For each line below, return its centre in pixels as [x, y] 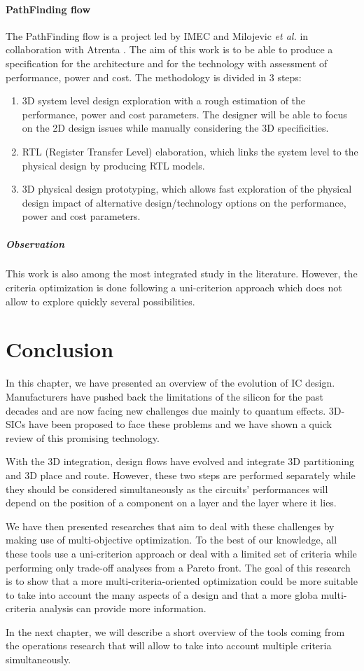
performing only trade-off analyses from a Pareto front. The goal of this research [178, 567]
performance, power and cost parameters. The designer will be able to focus [184, 114]
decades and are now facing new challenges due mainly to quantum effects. [166, 410]
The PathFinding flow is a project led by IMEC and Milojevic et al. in [157, 35]
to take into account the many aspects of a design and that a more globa [162, 594]
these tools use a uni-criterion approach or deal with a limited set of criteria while [181, 553]
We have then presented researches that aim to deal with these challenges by [170, 526]
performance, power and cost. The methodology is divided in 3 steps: [154, 77]
